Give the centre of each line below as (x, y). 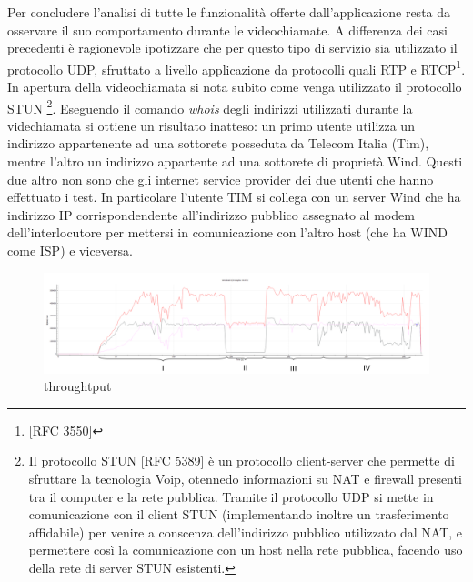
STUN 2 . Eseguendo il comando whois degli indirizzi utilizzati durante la (210, 106)
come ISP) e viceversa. (70, 251)
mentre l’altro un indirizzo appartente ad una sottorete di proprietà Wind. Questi (235, 161)
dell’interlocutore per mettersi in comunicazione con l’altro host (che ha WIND (227, 232)
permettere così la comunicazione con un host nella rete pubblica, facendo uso (246, 550)
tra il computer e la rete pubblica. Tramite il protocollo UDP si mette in (231, 496)
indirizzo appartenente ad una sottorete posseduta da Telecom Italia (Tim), (218, 143)
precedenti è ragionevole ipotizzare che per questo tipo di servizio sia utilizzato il (232, 48)
